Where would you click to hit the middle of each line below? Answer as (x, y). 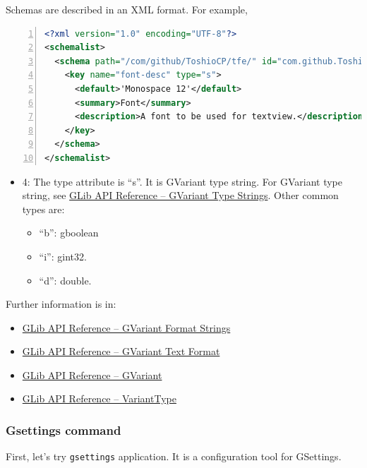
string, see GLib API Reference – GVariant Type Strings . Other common (180, 195)
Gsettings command (64, 430)
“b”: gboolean (69, 233)
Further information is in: (61, 304)
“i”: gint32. (63, 256)
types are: (43, 209)
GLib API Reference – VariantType (99, 398)
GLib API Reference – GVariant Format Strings (126, 327)
